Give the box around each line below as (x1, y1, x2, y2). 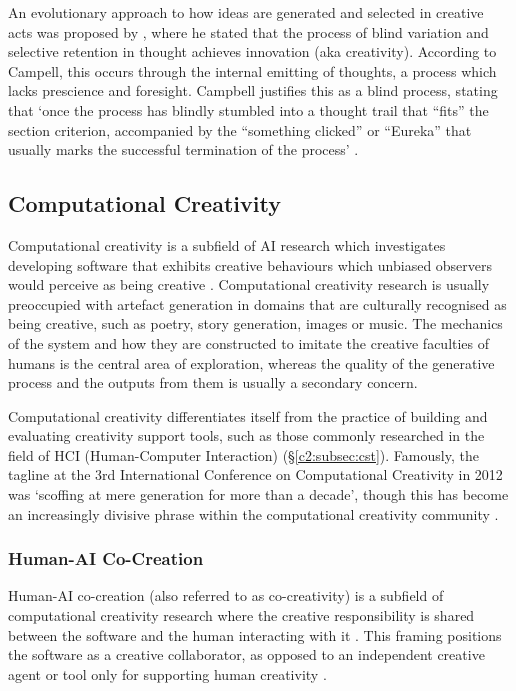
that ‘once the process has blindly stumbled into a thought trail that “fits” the (8, 99, 489, 120)
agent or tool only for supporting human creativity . (8, 663, 327, 684)
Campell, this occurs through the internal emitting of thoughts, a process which (8, 60, 497, 81)
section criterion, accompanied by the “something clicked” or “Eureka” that (8, 119, 472, 140)
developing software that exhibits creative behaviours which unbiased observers (8, 254, 493, 275)
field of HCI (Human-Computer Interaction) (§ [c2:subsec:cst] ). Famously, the (8, 444, 479, 465)
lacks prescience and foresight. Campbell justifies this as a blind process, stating (8, 80, 498, 101)
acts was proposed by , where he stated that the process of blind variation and (8, 21, 489, 42)
